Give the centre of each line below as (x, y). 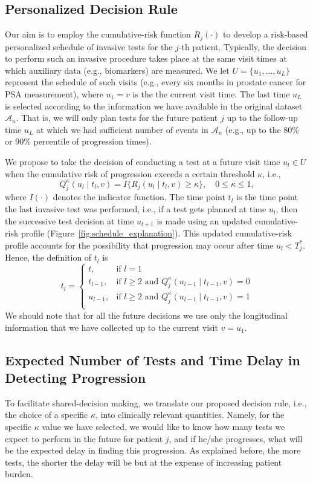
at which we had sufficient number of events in (122, 129)
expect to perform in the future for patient (84, 438)
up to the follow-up (262, 118)
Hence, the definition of (48, 257)
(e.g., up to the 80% (262, 129)
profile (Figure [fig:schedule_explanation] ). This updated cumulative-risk (156, 233)
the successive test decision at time (69, 220)
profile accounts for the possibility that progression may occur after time (139, 245)
